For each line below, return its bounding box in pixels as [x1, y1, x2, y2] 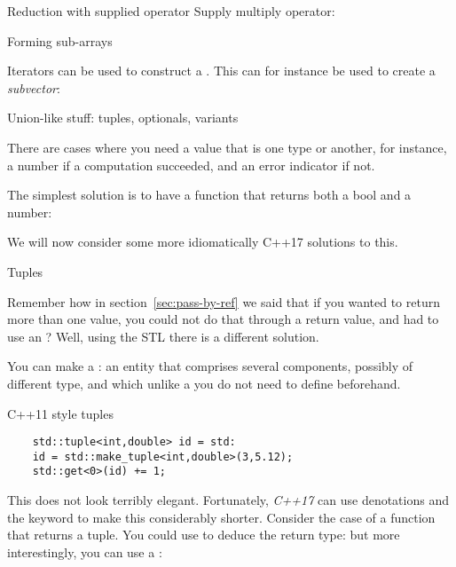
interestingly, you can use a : [7, 542, 162, 561]
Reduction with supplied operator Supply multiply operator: [7, 2, 335, 20]
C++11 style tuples [7, 404, 114, 422]
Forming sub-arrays [7, 31, 113, 50]
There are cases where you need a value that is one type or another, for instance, [7, 138, 447, 156]
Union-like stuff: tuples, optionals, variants [7, 108, 239, 127]
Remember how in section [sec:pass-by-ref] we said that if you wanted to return [7, 292, 440, 311]
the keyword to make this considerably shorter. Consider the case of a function [7, 508, 436, 526]
